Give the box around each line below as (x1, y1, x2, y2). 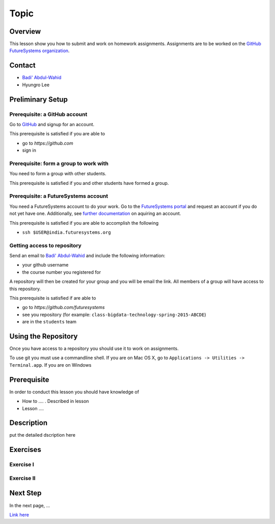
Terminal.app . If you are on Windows (9, 362, 92, 368)
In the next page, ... (9, 502, 50, 508)
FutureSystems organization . (9, 47, 70, 54)
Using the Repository (9, 332, 78, 341)
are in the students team (22, 319, 76, 325)
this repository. (9, 285, 41, 292)
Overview (9, 27, 41, 36)
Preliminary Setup (9, 95, 68, 104)
